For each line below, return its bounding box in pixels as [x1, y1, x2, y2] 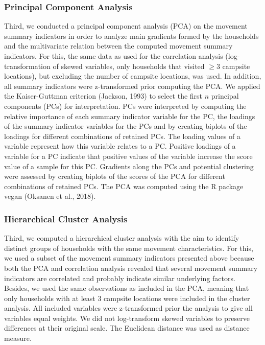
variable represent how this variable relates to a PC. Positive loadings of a [4, 141, 236, 151]
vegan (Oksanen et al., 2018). [4, 191, 96, 201]
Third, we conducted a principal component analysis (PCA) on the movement [4, 20, 248, 31]
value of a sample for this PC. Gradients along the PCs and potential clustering [4, 160, 254, 171]
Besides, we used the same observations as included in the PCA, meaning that [4, 283, 249, 293]
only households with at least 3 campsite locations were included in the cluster [4, 292, 250, 303]
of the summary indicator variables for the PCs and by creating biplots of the [4, 121, 247, 131]
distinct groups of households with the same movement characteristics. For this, [4, 242, 253, 253]
